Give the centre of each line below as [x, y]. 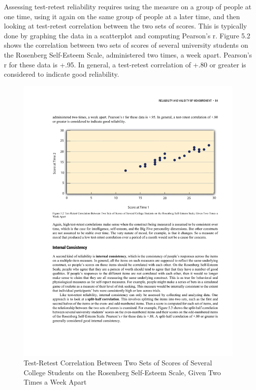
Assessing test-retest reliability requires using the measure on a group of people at [128, 6]
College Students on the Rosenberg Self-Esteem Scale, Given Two [122, 372]
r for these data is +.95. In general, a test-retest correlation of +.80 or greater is [125, 64]
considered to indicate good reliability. [62, 74]
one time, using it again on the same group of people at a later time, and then [122, 16]
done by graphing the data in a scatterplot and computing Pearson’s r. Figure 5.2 [127, 35]
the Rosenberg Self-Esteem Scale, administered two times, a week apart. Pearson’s [128, 54]
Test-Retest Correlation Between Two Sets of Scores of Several [118, 363]
